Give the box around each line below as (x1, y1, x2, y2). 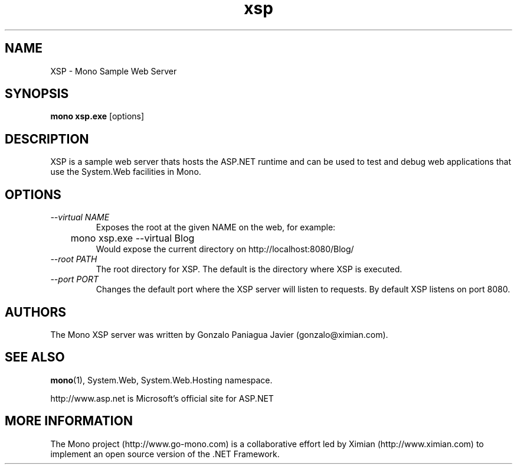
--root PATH (50, 254, 97, 265)
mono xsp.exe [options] (50, 111, 145, 122)
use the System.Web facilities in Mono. (50, 167, 201, 177)
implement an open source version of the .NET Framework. (50, 448, 280, 459)
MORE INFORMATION (5, 413, 133, 429)
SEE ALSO (5, 350, 65, 365)
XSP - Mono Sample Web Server (50, 66, 177, 76)
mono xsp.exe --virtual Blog (70, 232, 195, 245)
